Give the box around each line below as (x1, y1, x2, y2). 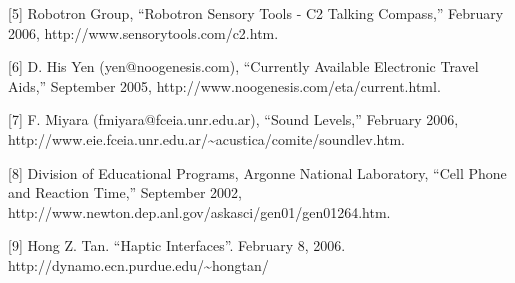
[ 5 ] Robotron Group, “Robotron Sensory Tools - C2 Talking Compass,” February (8, 3, 504, 23)
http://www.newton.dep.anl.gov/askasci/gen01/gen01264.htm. (8, 201, 391, 222)
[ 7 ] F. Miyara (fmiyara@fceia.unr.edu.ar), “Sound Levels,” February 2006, (8, 109, 459, 130)
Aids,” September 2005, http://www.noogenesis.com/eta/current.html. (8, 75, 441, 96)
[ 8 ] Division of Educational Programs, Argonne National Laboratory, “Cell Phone (8, 162, 507, 183)
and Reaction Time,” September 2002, (8, 182, 242, 203)
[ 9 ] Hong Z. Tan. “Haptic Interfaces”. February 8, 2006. (8, 235, 346, 256)
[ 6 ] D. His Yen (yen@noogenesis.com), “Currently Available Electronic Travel (8, 56, 479, 77)
